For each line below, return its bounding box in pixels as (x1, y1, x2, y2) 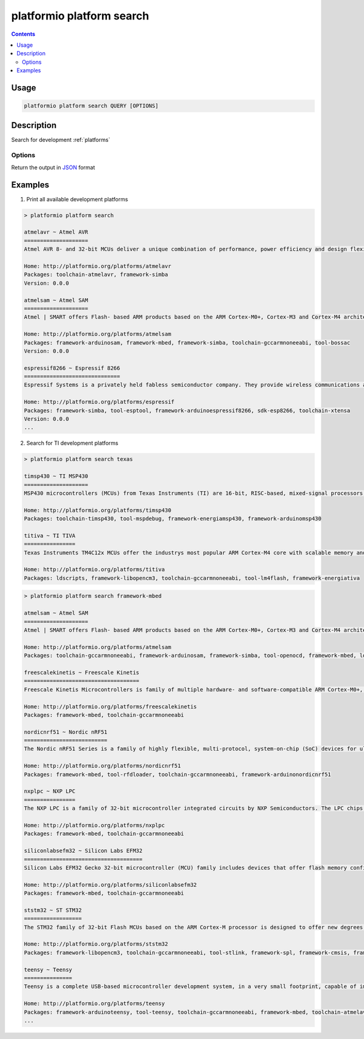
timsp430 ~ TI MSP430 (24, 473, 89, 480)
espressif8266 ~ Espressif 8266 (24, 365, 121, 371)
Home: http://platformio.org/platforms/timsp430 (24, 506, 172, 514)
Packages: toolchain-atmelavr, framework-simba (24, 271, 168, 278)
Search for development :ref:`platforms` (11, 136, 110, 143)
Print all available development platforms (26, 195, 129, 203)
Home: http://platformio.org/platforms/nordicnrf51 (24, 762, 181, 770)
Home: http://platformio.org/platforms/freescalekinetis (24, 703, 197, 710)
